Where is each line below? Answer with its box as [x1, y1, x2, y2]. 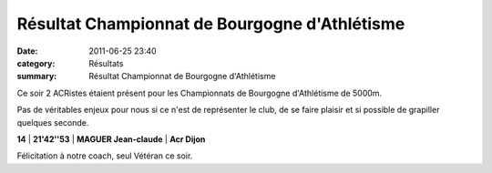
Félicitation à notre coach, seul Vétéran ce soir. [16, 150, 193, 161]
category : [16, 57, 56, 68]
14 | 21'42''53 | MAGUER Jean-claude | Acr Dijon [16, 133, 206, 145]
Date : [16, 46, 38, 56]
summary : [16, 71, 57, 82]
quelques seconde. [16, 117, 89, 127]
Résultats [88, 57, 124, 68]
